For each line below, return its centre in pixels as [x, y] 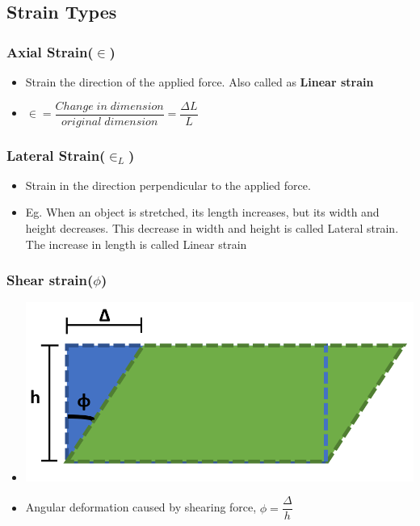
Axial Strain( [50, 51]
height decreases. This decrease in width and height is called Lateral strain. [212, 228]
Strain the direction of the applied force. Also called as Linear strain [199, 82]
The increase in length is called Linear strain [136, 244]
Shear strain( [50, 280]
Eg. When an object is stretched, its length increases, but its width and [202, 212]
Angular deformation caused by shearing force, [141, 507]
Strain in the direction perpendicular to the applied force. [168, 185]
